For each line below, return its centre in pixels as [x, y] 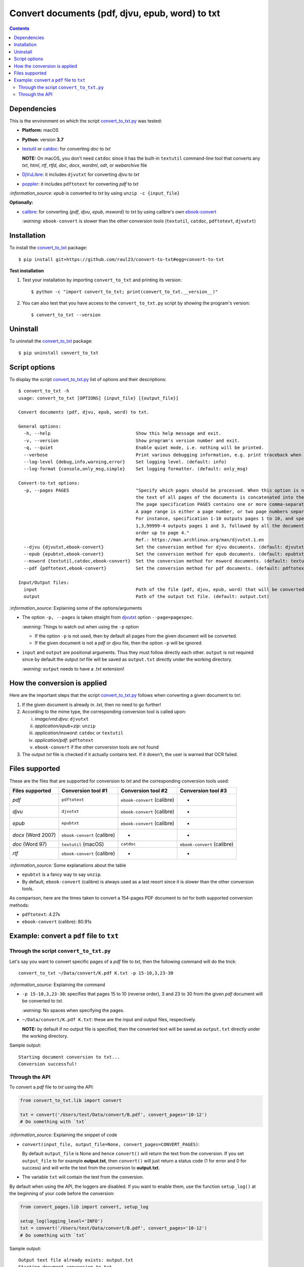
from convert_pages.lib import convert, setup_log [84, 1207]
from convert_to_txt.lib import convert [71, 1101]
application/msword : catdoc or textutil [79, 733]
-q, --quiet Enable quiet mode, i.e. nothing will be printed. [144, 448]
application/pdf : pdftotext [64, 740]
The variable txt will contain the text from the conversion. [83, 1177]
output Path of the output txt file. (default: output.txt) [146, 597]
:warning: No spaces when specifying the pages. [73, 1010]
